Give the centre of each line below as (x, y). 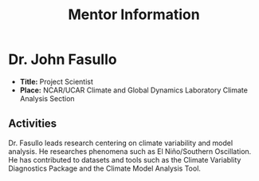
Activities (33, 124)
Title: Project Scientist (57, 81)
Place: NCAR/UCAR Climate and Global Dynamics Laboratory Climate (134, 90)
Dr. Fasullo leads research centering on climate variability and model (121, 143)
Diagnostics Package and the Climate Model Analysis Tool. (105, 168)
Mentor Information (134, 15)
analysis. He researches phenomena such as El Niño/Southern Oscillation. (130, 151)
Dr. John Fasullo (63, 59)
